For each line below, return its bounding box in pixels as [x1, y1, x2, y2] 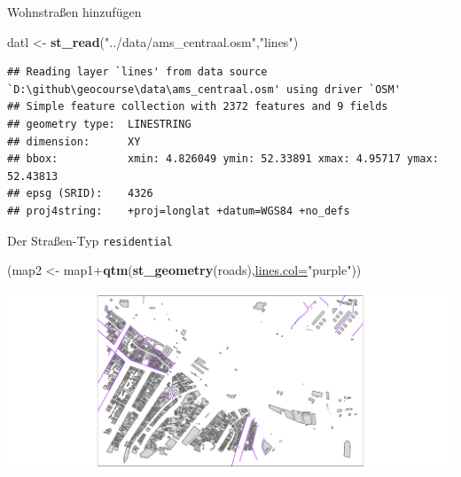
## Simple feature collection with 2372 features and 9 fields [7, 100, 388, 113]
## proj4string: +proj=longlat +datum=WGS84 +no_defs [7, 204, 350, 217]
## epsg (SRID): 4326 [7, 187, 153, 200]
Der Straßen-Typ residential [7, 231, 173, 249]
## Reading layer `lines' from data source [7, 66, 268, 79]
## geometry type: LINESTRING [7, 117, 191, 130]
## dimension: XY [7, 135, 141, 148]
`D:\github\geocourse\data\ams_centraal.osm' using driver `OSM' [7, 82, 401, 96]
